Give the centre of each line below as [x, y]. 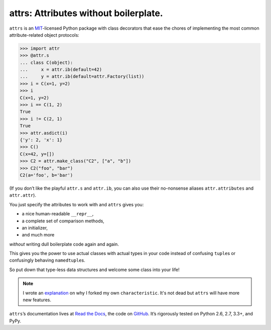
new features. [37, 300]
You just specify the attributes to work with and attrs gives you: [77, 204]
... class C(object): [46, 62]
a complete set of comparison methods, [63, 221]
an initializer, [35, 228]
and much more [38, 235]
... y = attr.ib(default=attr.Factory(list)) [82, 76]
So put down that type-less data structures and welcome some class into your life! [95, 270]
